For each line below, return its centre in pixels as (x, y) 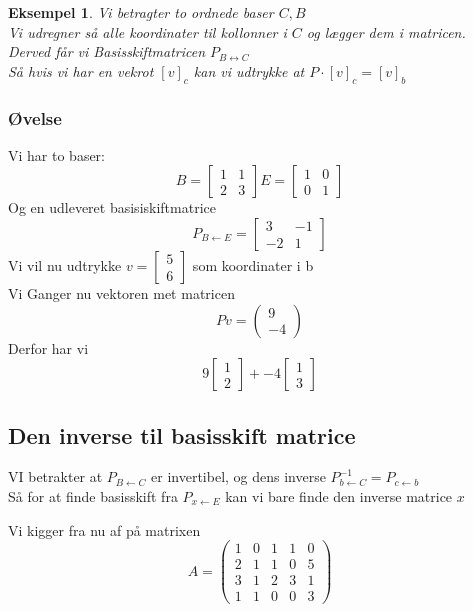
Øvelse (35, 117)
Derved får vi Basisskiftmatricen (107, 51)
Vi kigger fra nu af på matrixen (104, 529)
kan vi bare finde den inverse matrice (339, 495)
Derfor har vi (48, 347)
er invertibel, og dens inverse (238, 476)
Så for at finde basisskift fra (93, 495)
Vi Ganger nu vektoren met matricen (121, 292)
